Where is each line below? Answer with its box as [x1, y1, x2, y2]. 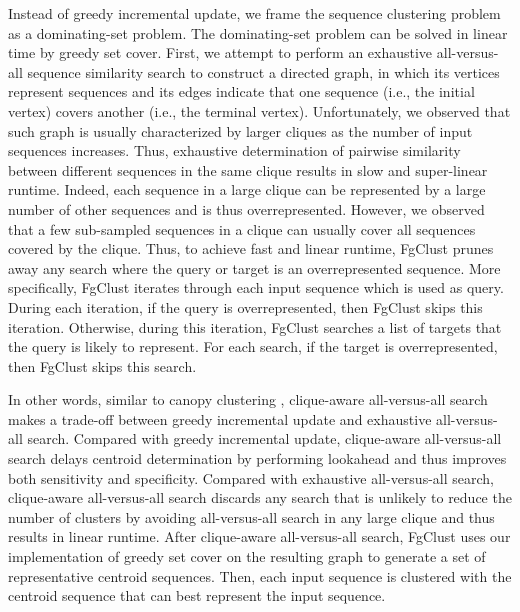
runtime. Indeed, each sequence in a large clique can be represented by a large [8, 179, 486, 200]
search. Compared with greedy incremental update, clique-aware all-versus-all [27, 428, 502, 449]
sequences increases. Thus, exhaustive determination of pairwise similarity [8, 140, 461, 161]
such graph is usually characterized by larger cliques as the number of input [8, 120, 473, 141]
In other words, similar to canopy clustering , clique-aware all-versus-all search [8, 389, 488, 410]
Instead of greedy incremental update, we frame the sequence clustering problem [8, 3, 501, 23]
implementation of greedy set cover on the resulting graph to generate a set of [8, 546, 486, 567]
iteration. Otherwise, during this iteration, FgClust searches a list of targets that [8, 316, 502, 337]
